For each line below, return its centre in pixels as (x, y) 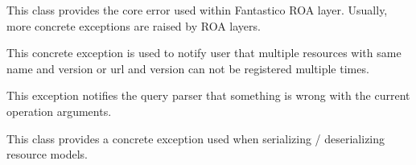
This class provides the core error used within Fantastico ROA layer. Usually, (197, 10)
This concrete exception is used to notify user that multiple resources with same (204, 53)
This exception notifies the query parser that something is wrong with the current (208, 95)
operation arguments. (59, 111)
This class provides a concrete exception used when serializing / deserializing (196, 138)
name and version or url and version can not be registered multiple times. (188, 68)
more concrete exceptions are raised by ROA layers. (134, 25)
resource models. (47, 154)
